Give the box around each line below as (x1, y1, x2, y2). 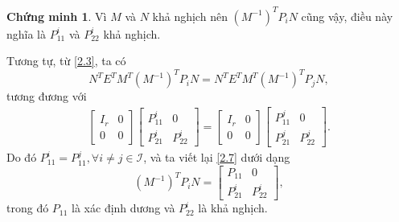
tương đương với (6, 88, 87, 105)
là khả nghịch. (198, 199, 268, 216)
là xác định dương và (72, 199, 175, 216)
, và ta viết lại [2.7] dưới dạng (143, 149, 290, 166)
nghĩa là (6, 25, 47, 42)
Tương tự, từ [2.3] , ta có (6, 52, 126, 69)
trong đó (6, 199, 49, 216)
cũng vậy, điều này (301, 7, 393, 24)
